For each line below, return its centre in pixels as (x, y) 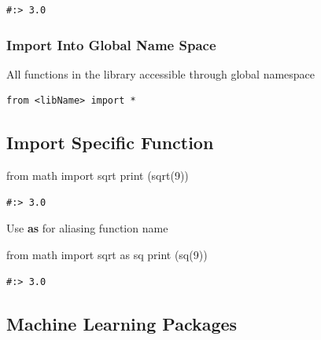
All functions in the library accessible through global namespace (161, 73)
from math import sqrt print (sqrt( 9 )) (98, 175)
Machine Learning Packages (122, 323)
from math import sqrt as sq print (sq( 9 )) (107, 254)
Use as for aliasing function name (87, 228)
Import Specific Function (110, 143)
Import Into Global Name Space (111, 44)
